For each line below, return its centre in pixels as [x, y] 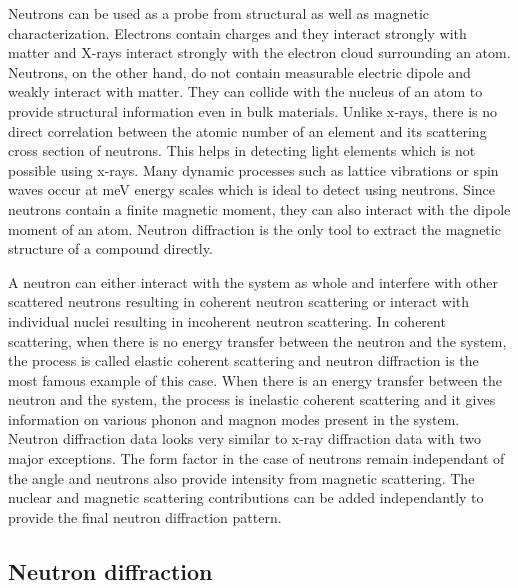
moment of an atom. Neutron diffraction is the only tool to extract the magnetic [254, 228]
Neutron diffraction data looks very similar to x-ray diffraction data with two [244, 438]
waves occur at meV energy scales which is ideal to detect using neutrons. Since [252, 189]
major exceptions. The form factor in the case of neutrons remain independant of [256, 458]
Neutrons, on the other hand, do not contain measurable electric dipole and [239, 71]
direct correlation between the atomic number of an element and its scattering [247, 130]
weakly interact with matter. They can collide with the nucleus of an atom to [245, 91]
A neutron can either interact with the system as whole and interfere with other [253, 281]
